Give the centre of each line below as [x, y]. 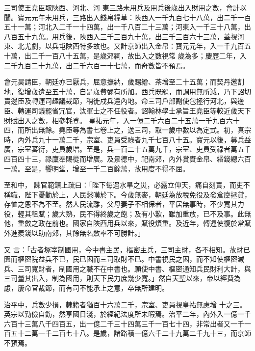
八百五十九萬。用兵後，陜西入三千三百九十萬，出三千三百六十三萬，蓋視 [121, 36]
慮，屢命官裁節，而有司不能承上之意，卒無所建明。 [86, 288]
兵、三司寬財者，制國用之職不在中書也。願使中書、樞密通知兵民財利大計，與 [127, 268]
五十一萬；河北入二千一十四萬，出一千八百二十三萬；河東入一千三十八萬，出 [127, 27]
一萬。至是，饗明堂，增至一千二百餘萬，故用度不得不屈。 [97, 168]
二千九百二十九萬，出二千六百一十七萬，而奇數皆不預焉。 [97, 65]
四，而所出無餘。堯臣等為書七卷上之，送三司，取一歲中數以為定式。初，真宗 [127, 130]
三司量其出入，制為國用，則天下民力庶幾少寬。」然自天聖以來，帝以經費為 [122, 278]
